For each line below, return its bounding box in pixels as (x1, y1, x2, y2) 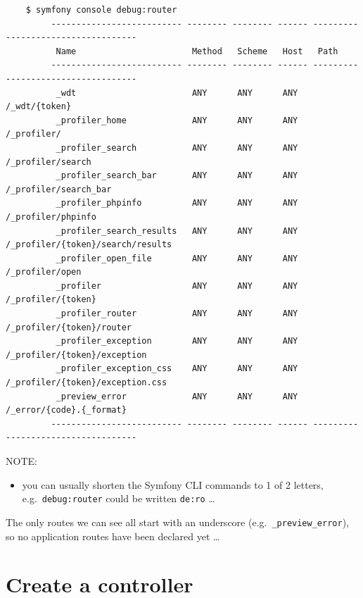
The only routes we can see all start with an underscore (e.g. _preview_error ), (6, 514, 349, 529)
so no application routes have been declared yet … (6, 528, 220, 543)
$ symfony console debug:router (25, 5, 177, 15)
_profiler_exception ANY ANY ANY (56, 336, 298, 347)
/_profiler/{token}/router (6, 322, 132, 332)
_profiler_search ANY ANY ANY (56, 142, 298, 153)
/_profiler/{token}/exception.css (6, 378, 167, 388)
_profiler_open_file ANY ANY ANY (56, 253, 298, 263)
